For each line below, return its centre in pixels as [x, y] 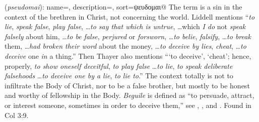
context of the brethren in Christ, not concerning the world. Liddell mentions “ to [130, 16]
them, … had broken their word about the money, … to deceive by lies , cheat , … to [125, 46]
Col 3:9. [17, 115]
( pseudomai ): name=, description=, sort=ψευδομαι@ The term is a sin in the [123, 7]
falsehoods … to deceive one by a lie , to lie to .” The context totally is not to [119, 76]
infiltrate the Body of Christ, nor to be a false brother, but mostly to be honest [127, 85]
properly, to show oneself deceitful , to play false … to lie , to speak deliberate [119, 66]
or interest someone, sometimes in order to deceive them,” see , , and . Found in [128, 105]
